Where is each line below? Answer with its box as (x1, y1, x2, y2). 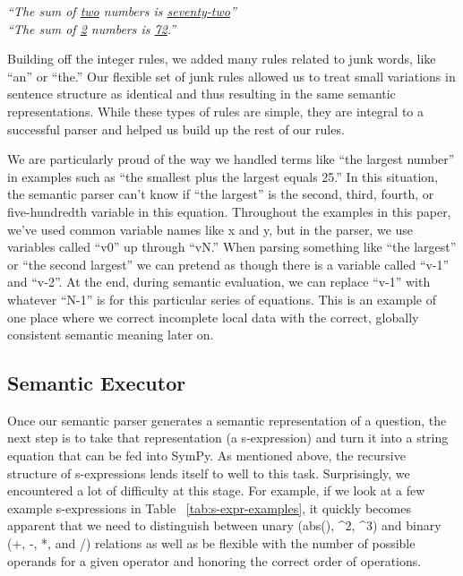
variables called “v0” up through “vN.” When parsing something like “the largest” (7, 237, 457, 256)
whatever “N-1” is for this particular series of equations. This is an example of (7, 289, 437, 308)
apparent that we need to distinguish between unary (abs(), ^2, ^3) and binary (7, 516, 442, 535)
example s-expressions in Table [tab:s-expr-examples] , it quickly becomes (7, 498, 411, 517)
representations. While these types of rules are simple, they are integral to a (7, 101, 424, 120)
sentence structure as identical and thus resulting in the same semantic (7, 84, 396, 103)
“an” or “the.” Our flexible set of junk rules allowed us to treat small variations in (7, 66, 456, 85)
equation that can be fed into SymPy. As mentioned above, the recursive (7, 446, 406, 465)
